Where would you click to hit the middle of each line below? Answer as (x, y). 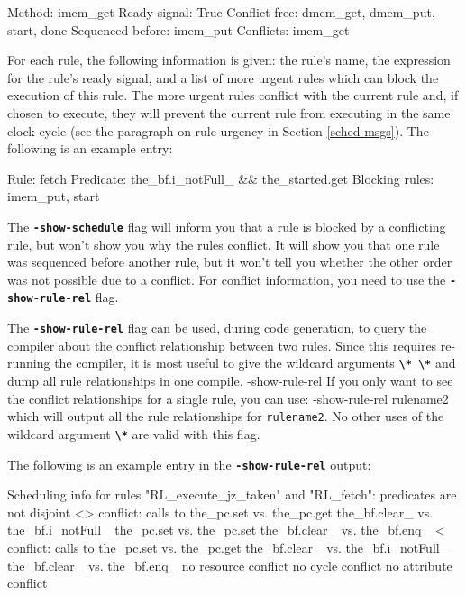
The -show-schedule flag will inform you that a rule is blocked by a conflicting (227, 226)
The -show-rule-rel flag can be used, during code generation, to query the (217, 328)
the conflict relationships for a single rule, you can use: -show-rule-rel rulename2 (228, 398)
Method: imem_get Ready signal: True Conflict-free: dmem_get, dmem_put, (221, 12)
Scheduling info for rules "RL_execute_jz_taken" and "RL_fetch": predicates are (232, 494)
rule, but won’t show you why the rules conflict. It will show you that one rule (224, 244)
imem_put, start (54, 196)
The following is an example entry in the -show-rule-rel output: (189, 464)
